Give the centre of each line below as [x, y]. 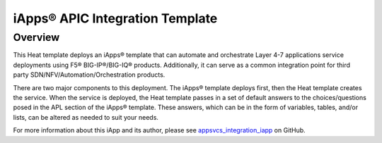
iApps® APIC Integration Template [115, 18]
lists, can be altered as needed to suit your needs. [86, 117]
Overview [36, 37]
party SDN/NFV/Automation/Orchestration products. [89, 75]
